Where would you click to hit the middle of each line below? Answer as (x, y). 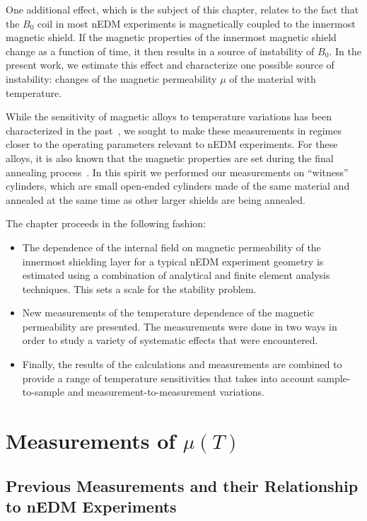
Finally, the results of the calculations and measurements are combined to (182, 364)
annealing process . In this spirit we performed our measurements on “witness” (177, 172)
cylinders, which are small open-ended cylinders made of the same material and (178, 186)
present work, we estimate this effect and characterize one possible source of (170, 65)
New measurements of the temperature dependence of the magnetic (168, 313)
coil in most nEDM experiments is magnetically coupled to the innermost (197, 23)
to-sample (43, 392)
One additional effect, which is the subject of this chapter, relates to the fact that (182, 9)
